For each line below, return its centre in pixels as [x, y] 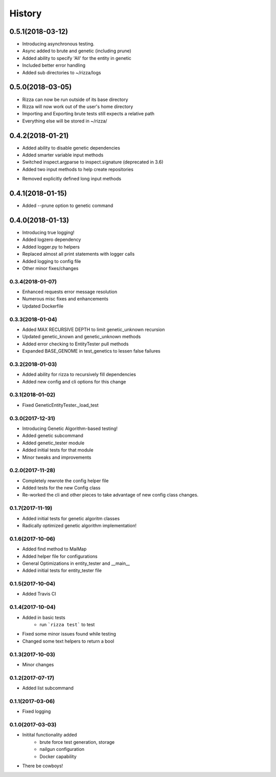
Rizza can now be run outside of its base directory [75, 99]
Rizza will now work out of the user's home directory [78, 106]
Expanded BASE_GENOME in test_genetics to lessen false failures [91, 351]
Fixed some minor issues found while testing [69, 634]
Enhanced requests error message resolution [70, 292]
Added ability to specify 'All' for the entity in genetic [77, 58]
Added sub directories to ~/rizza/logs [62, 72]
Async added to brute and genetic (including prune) [77, 51]
